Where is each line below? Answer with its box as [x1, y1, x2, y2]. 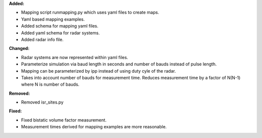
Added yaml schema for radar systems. [21, 30, 100, 36]
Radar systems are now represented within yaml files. [21, 54, 129, 60]
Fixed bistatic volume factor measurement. [21, 117, 107, 123]
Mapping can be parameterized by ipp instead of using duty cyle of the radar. [21, 68, 176, 74]
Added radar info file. [21, 36, 64, 42]
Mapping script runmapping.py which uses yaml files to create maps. [21, 10, 160, 15]
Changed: [9, 46, 30, 51]
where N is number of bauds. [21, 81, 80, 87]
